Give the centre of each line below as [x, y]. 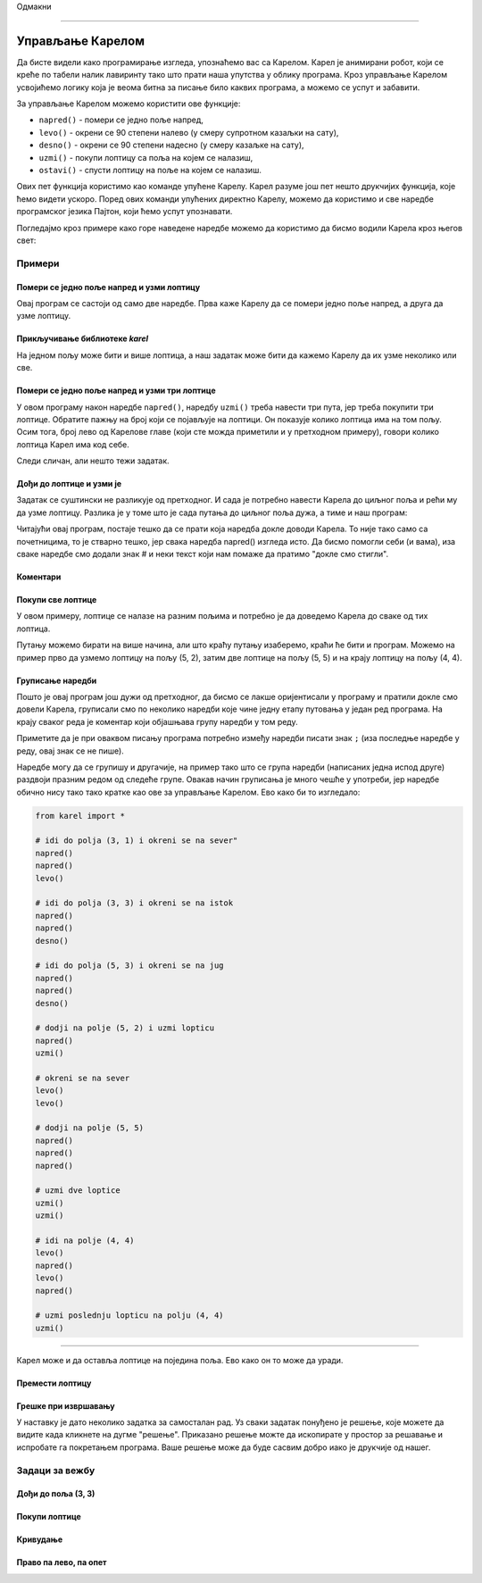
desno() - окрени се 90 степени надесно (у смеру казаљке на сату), [171, 145]
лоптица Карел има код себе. [73, 444]
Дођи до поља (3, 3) [56, 1494]
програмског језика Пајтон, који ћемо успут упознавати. [125, 212]
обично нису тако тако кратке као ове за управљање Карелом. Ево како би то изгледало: [188, 792]
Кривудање [40, 1539]
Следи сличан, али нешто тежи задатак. [93, 461]
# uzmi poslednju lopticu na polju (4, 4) [129, 1316]
